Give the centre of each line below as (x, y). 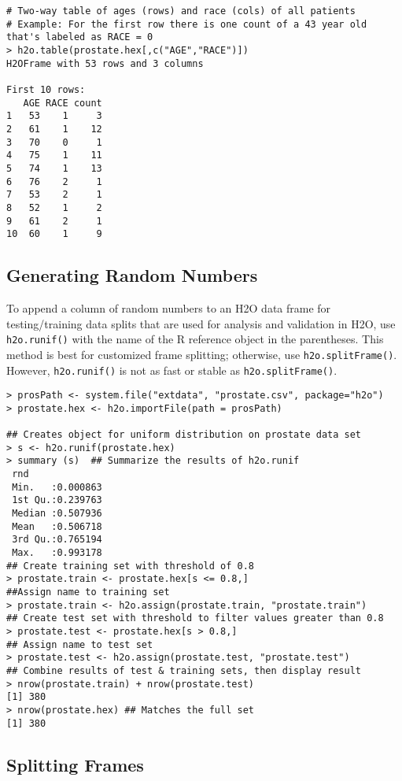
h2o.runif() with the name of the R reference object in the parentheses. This (195, 339)
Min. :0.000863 (57, 487)
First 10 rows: (46, 89)
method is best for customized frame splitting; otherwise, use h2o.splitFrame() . (202, 354)
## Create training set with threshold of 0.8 (130, 566)
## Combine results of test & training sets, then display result (184, 670)
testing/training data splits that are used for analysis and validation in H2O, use (201, 323)
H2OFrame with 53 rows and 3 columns (105, 63)
